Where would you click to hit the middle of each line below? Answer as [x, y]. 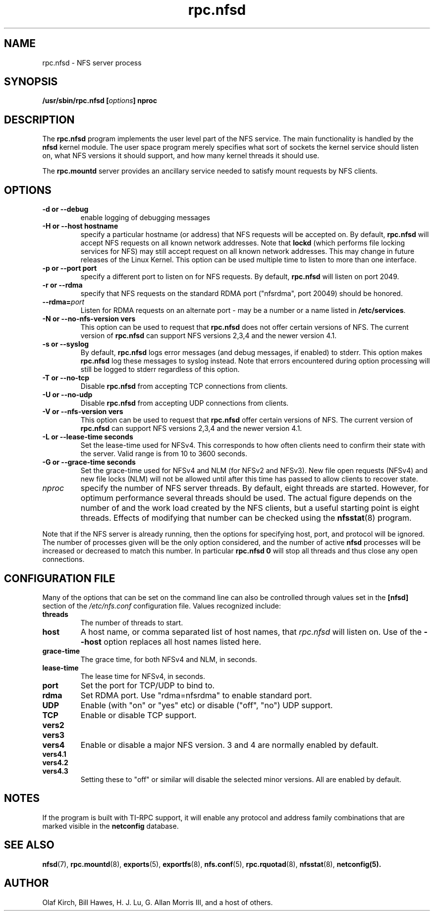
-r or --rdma [62, 285]
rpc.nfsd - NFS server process [92, 62]
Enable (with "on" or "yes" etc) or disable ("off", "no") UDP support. [207, 705]
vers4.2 [55, 762]
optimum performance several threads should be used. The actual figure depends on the [246, 498]
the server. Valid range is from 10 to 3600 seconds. [164, 454]
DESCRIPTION [39, 120]
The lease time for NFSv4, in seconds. [143, 676]
